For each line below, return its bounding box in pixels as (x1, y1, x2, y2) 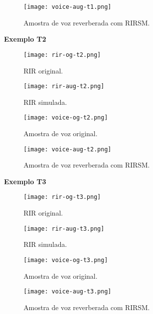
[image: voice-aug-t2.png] (24, 145, 111, 153)
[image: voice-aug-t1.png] (24, 3, 111, 10)
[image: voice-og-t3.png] (24, 256, 108, 264)
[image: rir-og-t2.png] (24, 51, 101, 58)
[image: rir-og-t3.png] (24, 193, 101, 201)
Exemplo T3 (4, 176, 46, 186)
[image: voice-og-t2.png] (24, 114, 108, 121)
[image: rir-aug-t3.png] (24, 225, 104, 232)
